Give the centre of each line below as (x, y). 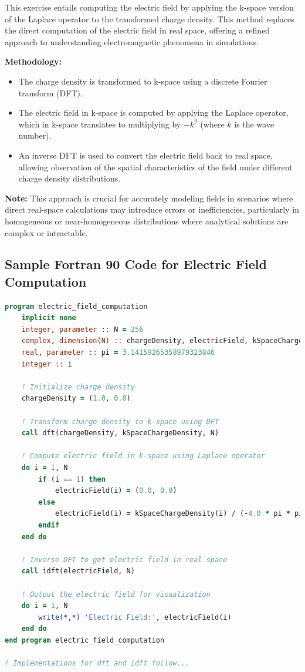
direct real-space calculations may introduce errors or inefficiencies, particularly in (152, 209)
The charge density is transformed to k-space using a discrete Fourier (143, 81)
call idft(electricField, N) (78, 571)
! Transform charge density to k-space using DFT (120, 421)
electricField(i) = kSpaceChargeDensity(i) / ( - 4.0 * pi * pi (179, 514)
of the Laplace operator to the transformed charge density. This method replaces (150, 19)
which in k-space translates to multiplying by (100, 124)
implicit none (49, 318)
